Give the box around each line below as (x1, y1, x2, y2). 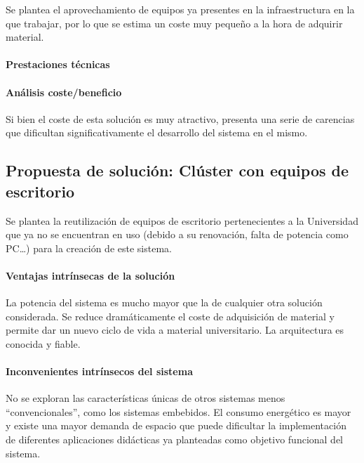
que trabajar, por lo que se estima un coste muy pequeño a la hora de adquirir (6, 15, 343, 30)
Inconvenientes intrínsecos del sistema (6, 364, 193, 379)
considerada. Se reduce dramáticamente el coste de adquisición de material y (6, 308, 335, 323)
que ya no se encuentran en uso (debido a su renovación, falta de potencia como (6, 227, 349, 242)
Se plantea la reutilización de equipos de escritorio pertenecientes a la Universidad (6, 213, 358, 228)
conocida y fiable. (6, 336, 81, 351)
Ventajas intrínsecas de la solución (6, 268, 175, 282)
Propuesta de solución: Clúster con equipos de (6, 159, 349, 181)
